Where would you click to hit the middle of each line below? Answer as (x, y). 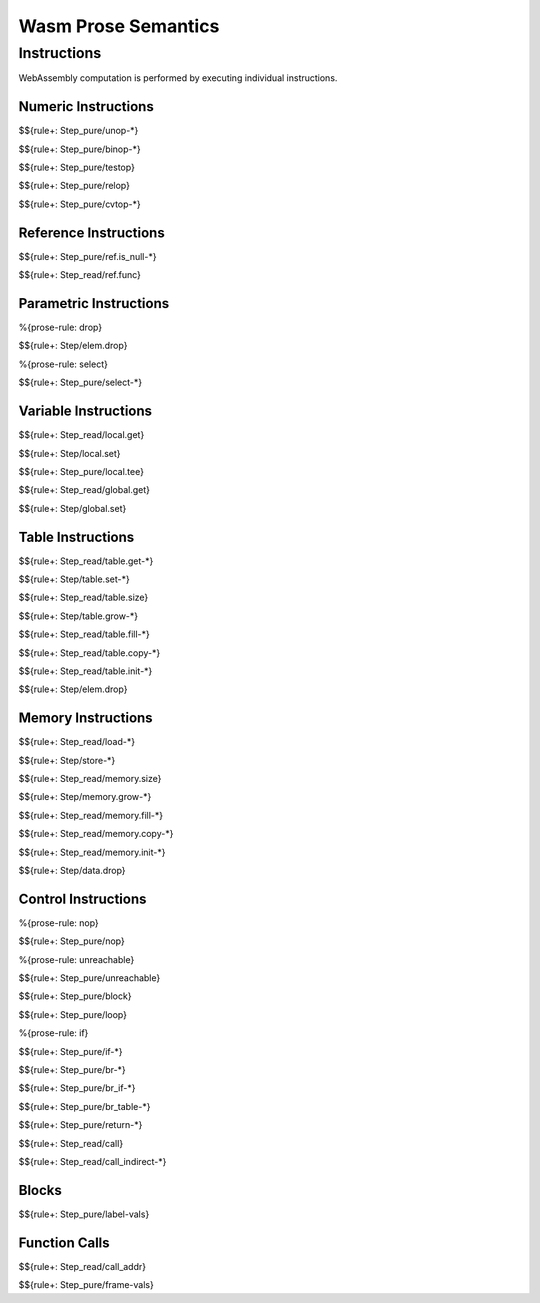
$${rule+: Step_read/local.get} (81, 435)
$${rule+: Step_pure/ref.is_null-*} (87, 256)
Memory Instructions (86, 718)
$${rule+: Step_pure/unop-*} (78, 131)
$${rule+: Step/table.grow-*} (78, 616)
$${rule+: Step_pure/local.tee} (81, 471)
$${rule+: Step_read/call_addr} (82, 1266)
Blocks (40, 1190)
